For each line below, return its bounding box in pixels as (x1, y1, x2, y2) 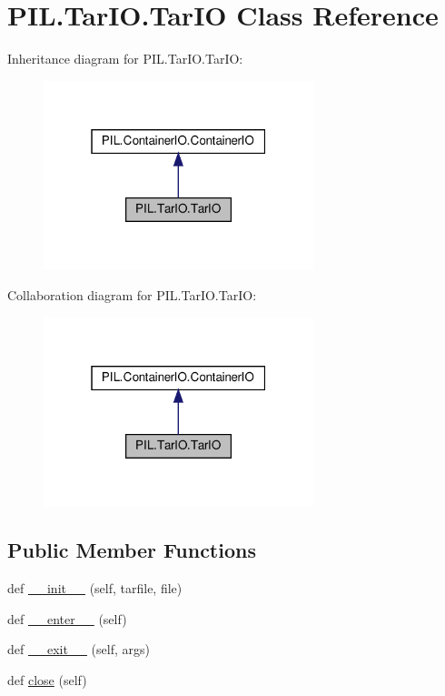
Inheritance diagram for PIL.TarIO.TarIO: (7, 49, 243, 68)
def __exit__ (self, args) (7, 640, 150, 659)
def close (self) (7, 671, 87, 690)
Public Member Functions (7, 536, 256, 564)
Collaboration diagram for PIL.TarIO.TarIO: (7, 286, 257, 305)
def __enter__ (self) (7, 609, 127, 628)
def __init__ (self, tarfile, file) (7, 579, 183, 598)
